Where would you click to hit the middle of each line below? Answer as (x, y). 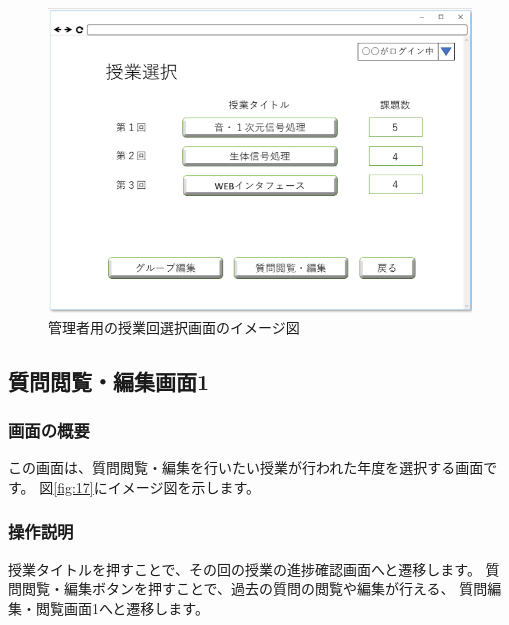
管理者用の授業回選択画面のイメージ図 (174, 326)
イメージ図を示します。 (184, 486)
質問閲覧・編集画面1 (109, 380)
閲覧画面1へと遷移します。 (122, 607)
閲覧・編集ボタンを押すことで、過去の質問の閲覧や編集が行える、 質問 (254, 588)
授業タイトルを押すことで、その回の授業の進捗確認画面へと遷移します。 (244, 568)
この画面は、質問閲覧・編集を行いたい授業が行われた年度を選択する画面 (246, 467)
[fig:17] (73, 486)
